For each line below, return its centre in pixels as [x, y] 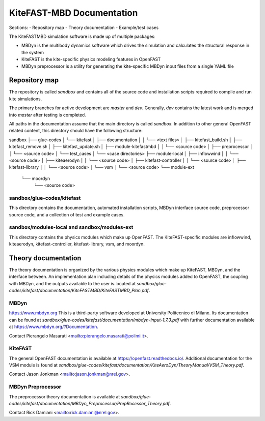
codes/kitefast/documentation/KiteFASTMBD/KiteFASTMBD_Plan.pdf [79, 291]
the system [33, 52]
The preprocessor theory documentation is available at [65, 396]
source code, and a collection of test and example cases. [67, 214]
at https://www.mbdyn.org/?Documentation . [53, 327]
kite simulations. [26, 99]
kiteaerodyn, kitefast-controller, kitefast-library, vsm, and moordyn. [77, 244]
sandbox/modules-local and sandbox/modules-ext [71, 227]
